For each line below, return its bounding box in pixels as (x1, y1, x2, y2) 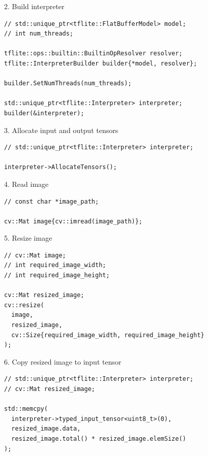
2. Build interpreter (4, 1, 65, 11)
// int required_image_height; (4, 272, 110, 279)
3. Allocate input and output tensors (4, 124, 118, 135)
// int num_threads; (4, 30, 74, 38)
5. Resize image (4, 233, 52, 243)
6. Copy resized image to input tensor (4, 356, 122, 367)
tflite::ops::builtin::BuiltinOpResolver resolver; (4, 50, 183, 57)
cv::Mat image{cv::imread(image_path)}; (4, 217, 143, 225)
